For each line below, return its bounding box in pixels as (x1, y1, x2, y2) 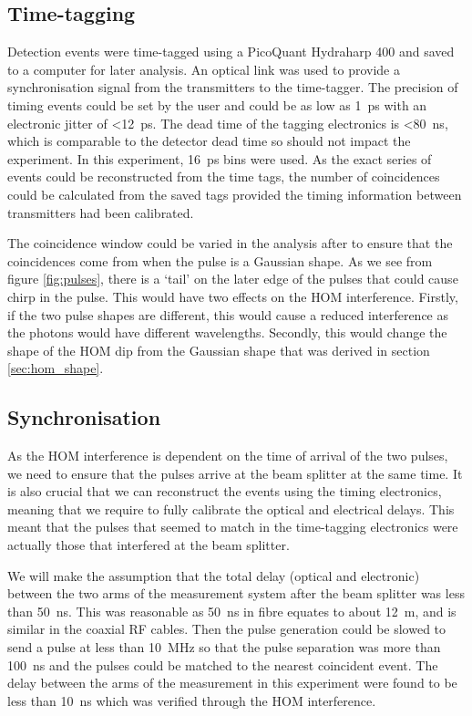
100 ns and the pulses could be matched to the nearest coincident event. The (7, 655, 438, 674)
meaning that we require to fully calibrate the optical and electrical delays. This (7, 499, 455, 518)
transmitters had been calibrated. (7, 202, 194, 222)
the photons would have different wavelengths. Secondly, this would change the (7, 323, 447, 342)
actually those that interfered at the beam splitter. (7, 535, 290, 555)
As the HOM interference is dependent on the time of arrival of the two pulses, (7, 446, 448, 465)
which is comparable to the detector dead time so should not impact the (7, 131, 411, 150)
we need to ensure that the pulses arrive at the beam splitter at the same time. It (7, 463, 463, 483)
